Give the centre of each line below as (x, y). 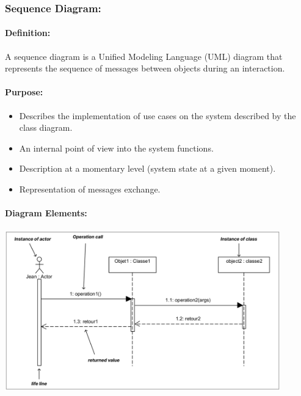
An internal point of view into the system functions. (116, 148)
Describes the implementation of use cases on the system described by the (158, 115)
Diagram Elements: (46, 213)
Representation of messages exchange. (90, 189)
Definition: (28, 33)
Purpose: (24, 92)
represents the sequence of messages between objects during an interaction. (145, 68)
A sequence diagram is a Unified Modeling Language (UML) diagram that (144, 56)
